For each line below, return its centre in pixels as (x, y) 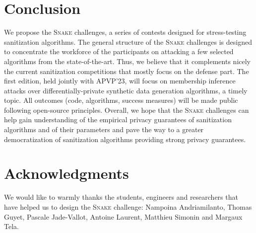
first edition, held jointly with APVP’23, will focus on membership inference (120, 81)
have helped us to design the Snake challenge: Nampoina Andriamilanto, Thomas (128, 206)
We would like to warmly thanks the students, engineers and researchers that (121, 197)
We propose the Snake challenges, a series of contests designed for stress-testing (125, 32)
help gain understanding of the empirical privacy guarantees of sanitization (118, 119)
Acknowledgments (66, 173)
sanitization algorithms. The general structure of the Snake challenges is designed (128, 41)
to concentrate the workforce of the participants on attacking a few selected (119, 51)
